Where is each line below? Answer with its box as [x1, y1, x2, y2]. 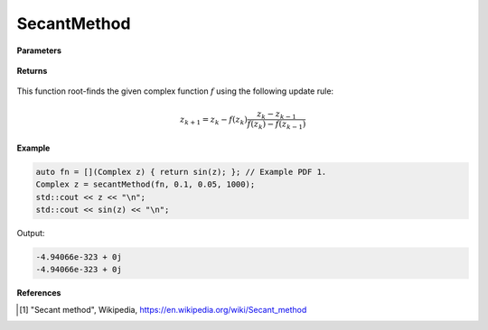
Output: [16, 227, 45, 238]
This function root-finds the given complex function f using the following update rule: [16, 86, 334, 96]
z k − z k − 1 [256, 108, 297, 121]
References [16, 288, 61, 298]
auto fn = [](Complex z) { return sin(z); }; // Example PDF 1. [35, 167, 327, 177]
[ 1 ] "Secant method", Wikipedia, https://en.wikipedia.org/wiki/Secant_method [19, 304, 307, 315]
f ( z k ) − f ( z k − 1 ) [247, 119, 306, 132]
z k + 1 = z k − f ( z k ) [179, 114, 248, 126]
